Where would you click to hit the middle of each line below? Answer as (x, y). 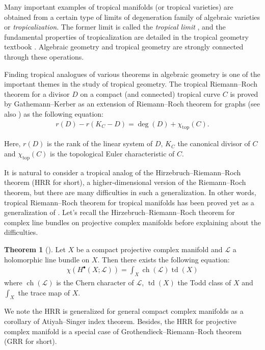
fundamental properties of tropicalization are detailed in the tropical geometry (126, 36)
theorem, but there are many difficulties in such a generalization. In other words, (130, 192)
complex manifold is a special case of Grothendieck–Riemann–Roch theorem (123, 331)
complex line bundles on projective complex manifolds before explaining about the (132, 222)
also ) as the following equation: (54, 113)
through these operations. (44, 56)
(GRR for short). (31, 341)
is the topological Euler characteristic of (112, 153)
